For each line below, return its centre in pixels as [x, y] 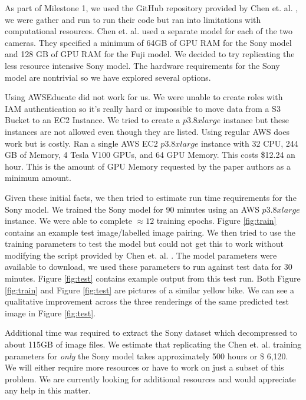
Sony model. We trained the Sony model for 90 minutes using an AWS [132, 209]
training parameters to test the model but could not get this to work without [144, 244]
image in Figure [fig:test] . [50, 313]
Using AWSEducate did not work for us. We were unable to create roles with [144, 97]
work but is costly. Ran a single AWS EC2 [81, 143]
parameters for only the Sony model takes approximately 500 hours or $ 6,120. [147, 356]
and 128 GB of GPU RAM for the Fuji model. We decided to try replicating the [150, 54]
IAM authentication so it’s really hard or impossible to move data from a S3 [143, 108]
